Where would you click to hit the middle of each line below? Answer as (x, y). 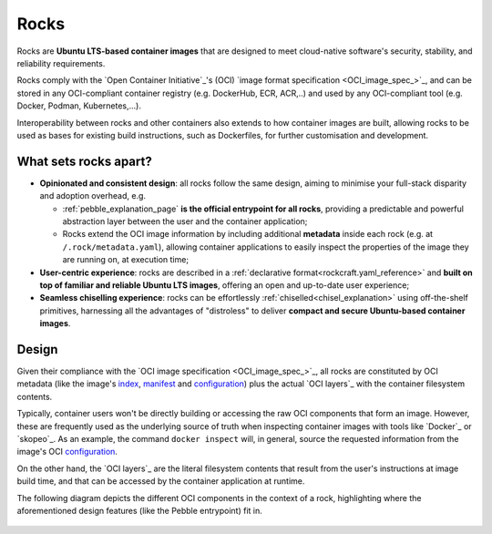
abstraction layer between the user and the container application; (185, 221)
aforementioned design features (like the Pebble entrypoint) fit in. (140, 510)
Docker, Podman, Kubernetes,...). (79, 106)
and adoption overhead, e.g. (92, 196)
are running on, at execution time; (126, 260)
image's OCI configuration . (67, 452)
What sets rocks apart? (84, 161)
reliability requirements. (61, 63)
